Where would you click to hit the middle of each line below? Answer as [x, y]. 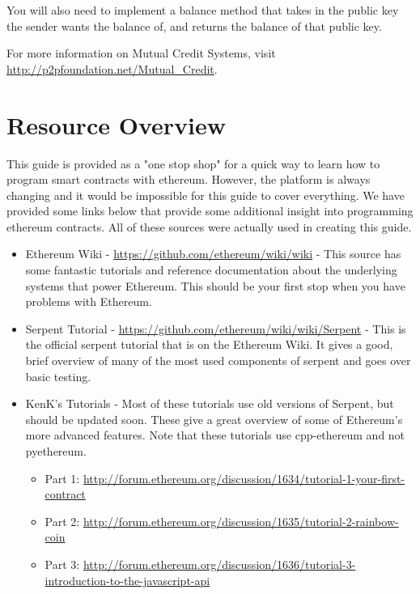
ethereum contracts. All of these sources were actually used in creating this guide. [209, 226]
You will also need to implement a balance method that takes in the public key [203, 10]
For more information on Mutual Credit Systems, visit [141, 53]
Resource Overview [116, 124]
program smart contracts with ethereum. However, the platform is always [189, 179]
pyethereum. [56, 451]
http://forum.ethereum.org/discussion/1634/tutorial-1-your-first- [244, 478]
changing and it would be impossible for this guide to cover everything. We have [206, 195]
